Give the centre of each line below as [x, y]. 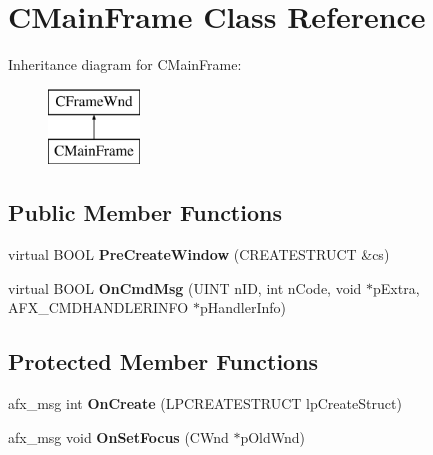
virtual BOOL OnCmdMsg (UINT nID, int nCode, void [185, 287]
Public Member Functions [145, 212]
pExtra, [396, 287]
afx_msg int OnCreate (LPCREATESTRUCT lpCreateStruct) [205, 403]
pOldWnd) [273, 436]
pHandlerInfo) [242, 307]
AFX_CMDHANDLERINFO [98, 307]
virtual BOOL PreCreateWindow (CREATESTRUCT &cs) [199, 254]
